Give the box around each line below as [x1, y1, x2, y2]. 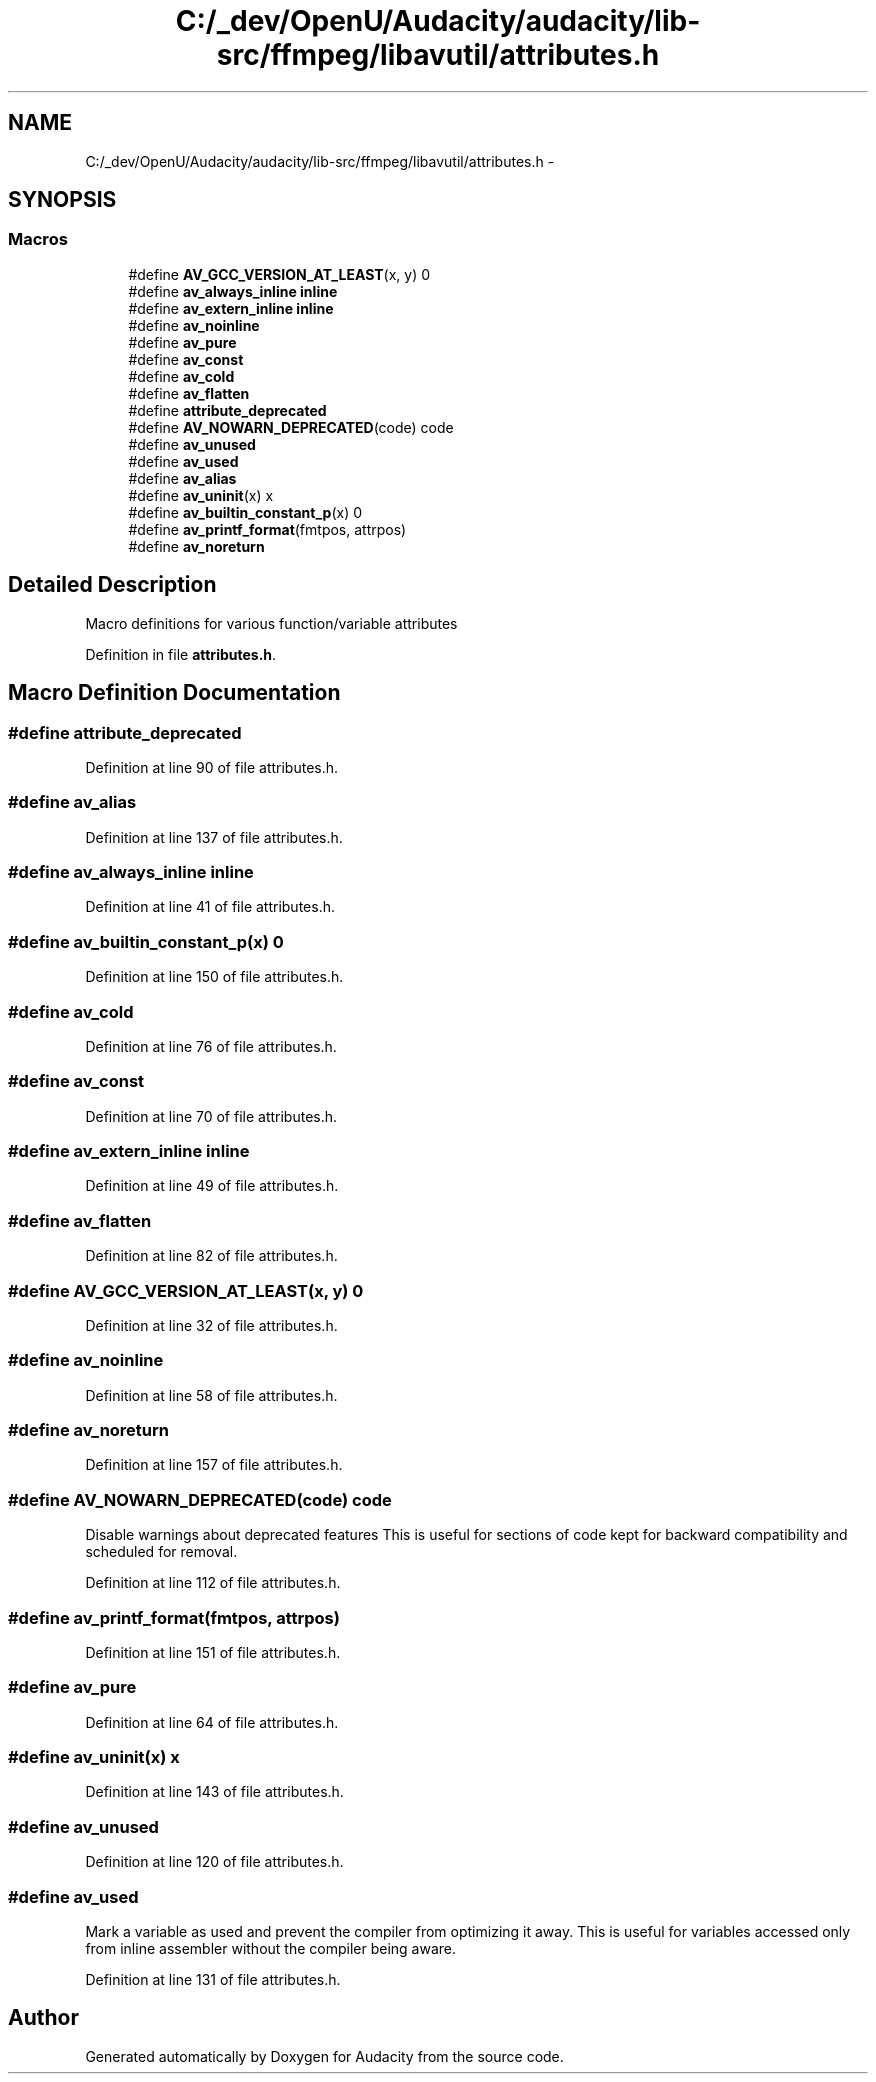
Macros [8, 229, 68, 250]
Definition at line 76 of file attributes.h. [85, 1037, 337, 1055]
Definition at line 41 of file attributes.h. [85, 898, 335, 916]
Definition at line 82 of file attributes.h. [85, 1247, 338, 1265]
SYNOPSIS [8, 187, 117, 213]
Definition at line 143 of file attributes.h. [85, 1783, 344, 1801]
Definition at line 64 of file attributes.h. [85, 1713, 339, 1731]
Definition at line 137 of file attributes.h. [85, 828, 343, 846]
